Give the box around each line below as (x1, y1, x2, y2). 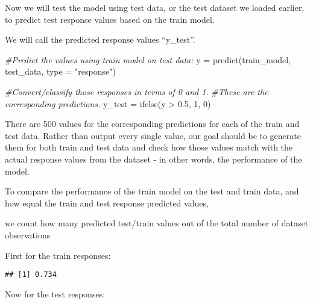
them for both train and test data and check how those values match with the (5, 141, 293, 154)
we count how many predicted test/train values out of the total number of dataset (5, 217, 309, 229)
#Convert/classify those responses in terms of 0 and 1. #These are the (5, 85, 268, 98)
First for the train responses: (5, 249, 111, 261)
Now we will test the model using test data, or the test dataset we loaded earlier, (5, 1, 305, 13)
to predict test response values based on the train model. (5, 13, 215, 25)
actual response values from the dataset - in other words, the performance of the (5, 152, 302, 165)
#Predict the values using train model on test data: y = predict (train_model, (5, 53, 291, 66)
